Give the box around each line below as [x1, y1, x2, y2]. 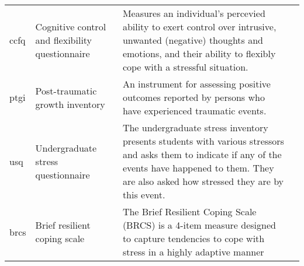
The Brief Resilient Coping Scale [122, 205, 257, 218]
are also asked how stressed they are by [122, 174, 284, 188]
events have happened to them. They [122, 161, 274, 174]
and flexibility [35, 33, 92, 47]
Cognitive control [35, 20, 106, 33]
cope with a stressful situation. [122, 60, 248, 73]
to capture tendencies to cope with [122, 232, 265, 245]
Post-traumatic [35, 83, 97, 97]
